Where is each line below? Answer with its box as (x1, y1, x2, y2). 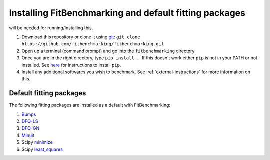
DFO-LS (21, 118, 38, 124)
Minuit (21, 132, 35, 138)
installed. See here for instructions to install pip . (21, 62, 121, 68)
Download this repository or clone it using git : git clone (21, 34, 140, 40)
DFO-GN (21, 125, 40, 131)
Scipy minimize (21, 139, 53, 145)
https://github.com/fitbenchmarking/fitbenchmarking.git (21, 41, 164, 47)
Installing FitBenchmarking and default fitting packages (9, 7, 246, 18)
